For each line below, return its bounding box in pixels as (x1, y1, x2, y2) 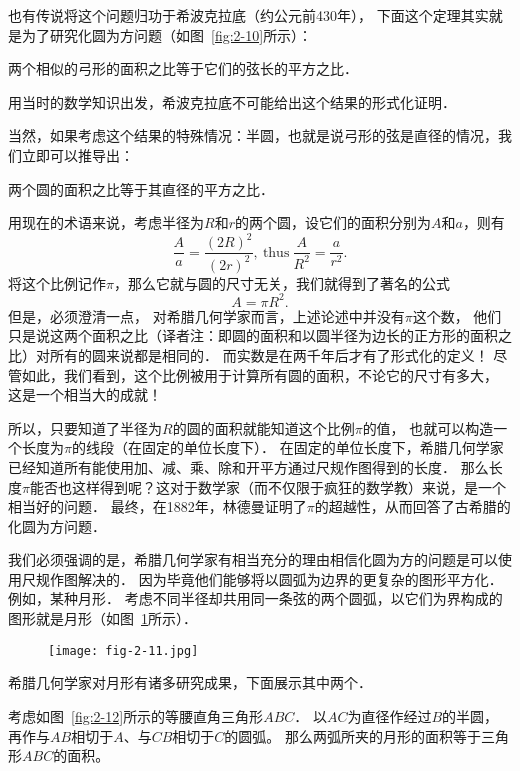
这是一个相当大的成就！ (8, 384, 162, 405)
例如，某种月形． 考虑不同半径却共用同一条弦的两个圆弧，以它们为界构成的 (8, 588, 503, 609)
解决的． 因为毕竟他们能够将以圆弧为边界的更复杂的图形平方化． (77, 568, 503, 589)
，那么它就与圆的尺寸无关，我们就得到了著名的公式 (113, 272, 450, 293)
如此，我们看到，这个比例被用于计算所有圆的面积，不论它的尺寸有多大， (21, 364, 498, 385)
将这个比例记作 (8, 272, 106, 293)
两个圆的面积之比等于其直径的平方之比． (8, 178, 274, 199)
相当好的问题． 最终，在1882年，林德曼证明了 (8, 496, 307, 517)
